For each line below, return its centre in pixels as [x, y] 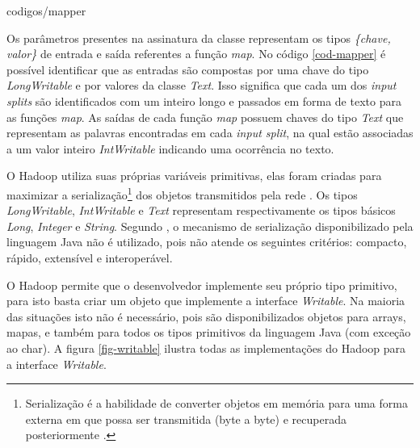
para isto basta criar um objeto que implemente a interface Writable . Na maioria [206, 301]
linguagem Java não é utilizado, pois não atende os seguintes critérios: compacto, [207, 242]
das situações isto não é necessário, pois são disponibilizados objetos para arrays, [206, 316]
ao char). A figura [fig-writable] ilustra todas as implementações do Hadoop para [206, 348]
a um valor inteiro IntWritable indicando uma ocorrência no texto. [170, 148]
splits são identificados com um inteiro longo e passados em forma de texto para [204, 100]
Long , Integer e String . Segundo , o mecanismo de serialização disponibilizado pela [210, 226]
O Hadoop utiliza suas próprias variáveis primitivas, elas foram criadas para [194, 176]
